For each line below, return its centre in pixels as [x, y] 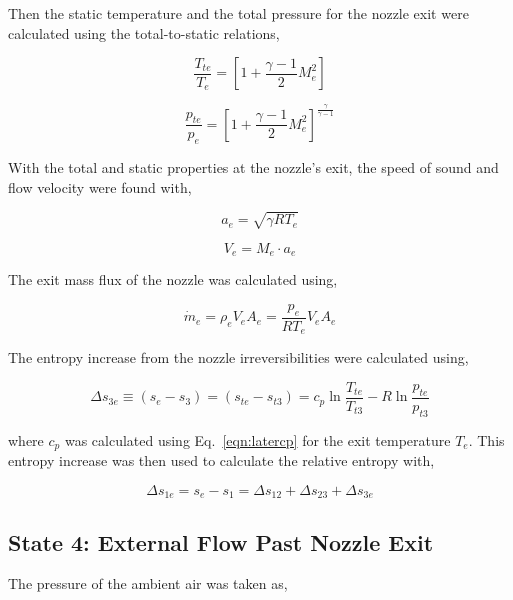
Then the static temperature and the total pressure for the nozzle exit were [238, 13]
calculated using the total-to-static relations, [144, 32]
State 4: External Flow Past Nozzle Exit [221, 541]
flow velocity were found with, [100, 186]
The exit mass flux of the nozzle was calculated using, [173, 279]
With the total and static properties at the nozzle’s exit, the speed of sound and [253, 167]
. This [486, 439]
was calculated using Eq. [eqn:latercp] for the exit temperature [257, 439]
